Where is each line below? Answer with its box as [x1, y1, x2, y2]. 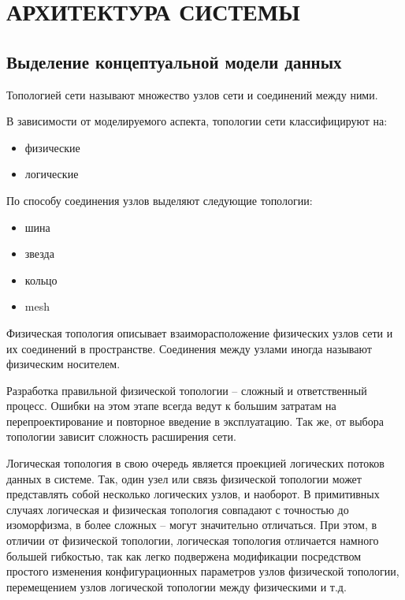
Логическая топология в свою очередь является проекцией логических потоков [6, 455, 385, 471]
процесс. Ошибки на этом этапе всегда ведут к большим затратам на [6, 397, 336, 414]
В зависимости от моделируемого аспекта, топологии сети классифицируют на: [6, 113, 388, 129]
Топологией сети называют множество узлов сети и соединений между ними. [6, 86, 378, 102]
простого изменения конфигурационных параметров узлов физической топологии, [6, 563, 399, 580]
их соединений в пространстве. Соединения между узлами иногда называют [6, 340, 372, 356]
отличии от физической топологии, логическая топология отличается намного [6, 532, 379, 549]
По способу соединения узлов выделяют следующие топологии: [6, 192, 313, 208]
